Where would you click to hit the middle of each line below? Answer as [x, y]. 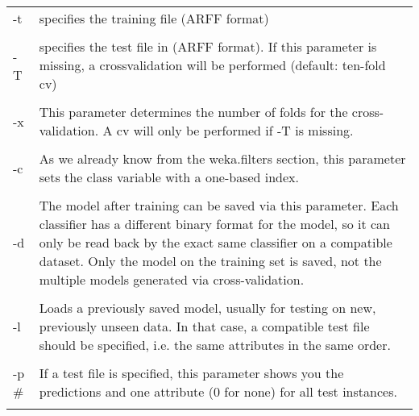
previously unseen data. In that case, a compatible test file [204, 326]
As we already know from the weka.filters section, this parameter [222, 158]
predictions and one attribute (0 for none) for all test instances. [218, 391]
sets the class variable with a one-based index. [169, 177]
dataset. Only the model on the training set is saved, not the [210, 261]
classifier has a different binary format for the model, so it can [215, 224]
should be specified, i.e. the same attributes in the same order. [215, 345]
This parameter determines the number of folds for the [193, 112]
